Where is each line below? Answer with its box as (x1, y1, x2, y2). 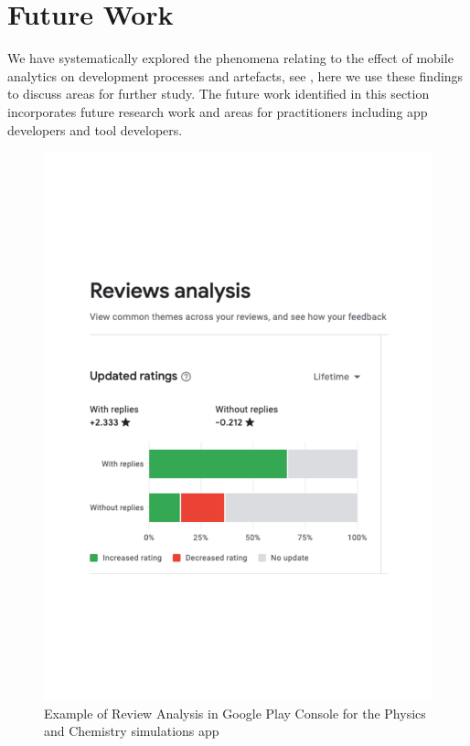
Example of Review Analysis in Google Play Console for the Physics (44, 703, 426, 722)
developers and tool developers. (7, 120, 183, 139)
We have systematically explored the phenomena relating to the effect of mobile (7, 48, 454, 68)
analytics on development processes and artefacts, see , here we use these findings (7, 66, 464, 85)
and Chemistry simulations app (44, 721, 219, 741)
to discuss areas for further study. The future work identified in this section (7, 84, 430, 103)
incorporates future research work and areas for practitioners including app (7, 101, 428, 121)
